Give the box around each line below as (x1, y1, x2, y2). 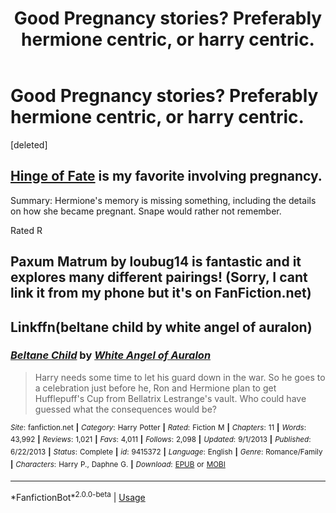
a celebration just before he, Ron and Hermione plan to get (34, 382, 277, 394)
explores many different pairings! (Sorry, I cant (10, 269, 308, 286)
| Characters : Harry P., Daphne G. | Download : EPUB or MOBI (10, 459, 226, 469)
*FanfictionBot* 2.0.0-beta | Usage (10, 490, 146, 504)
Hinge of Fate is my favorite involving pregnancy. (10, 168, 323, 185)
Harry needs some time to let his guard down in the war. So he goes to (34, 371, 326, 383)
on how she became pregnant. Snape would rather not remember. (10, 205, 282, 217)
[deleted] (10, 138, 48, 151)
